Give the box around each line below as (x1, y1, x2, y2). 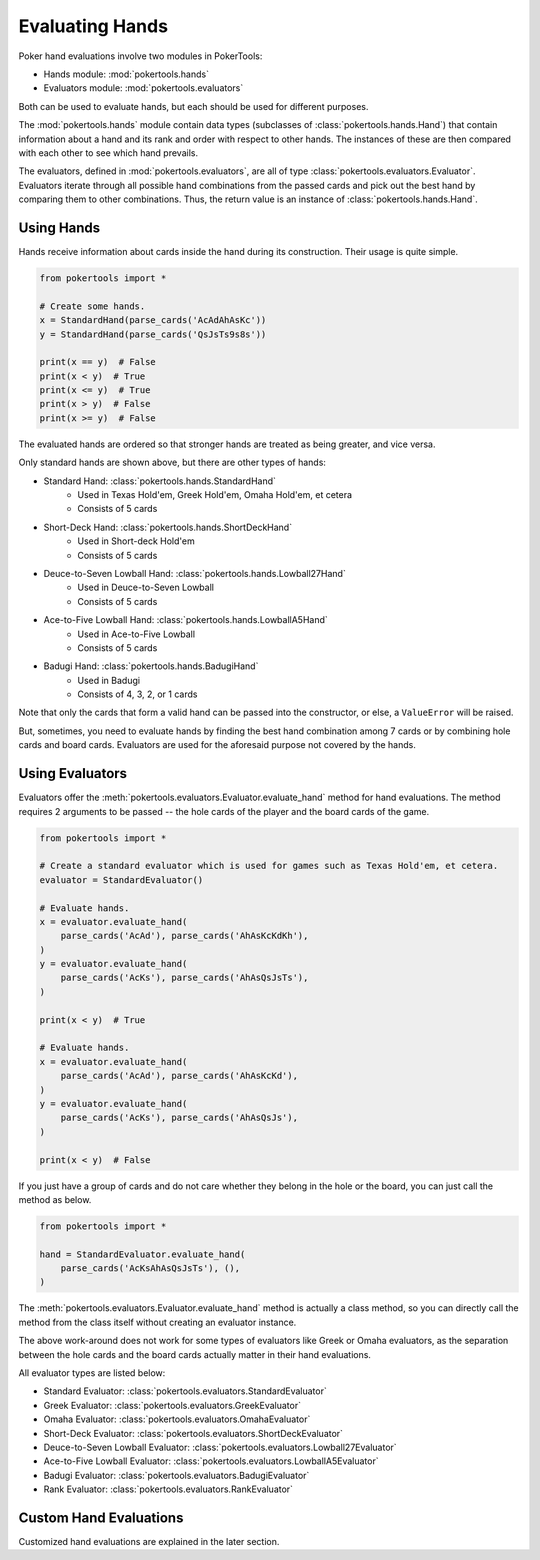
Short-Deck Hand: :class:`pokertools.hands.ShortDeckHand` (43, 521, 293, 533)
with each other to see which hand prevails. (18, 146, 199, 159)
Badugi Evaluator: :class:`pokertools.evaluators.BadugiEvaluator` (43, 1469, 310, 1481)
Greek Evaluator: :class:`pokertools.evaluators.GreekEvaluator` (43, 1399, 302, 1411)
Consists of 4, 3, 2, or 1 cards (77, 688, 198, 700)
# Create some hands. (39, 300, 146, 312)
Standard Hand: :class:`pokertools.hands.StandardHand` (43, 475, 277, 487)
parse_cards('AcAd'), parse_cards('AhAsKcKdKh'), (60, 930, 309, 942)
